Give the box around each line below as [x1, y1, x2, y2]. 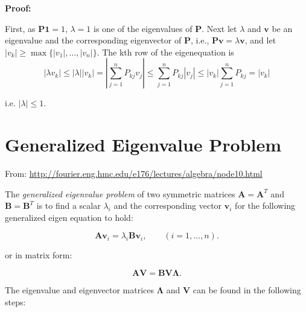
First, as [5, 22, 36, 34]
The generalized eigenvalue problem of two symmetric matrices [5, 187, 235, 200]
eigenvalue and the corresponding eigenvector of [5, 34, 182, 46]
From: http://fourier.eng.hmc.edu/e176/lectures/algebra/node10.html [5, 167, 263, 180]
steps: [5, 295, 26, 308]
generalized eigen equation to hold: [5, 211, 133, 223]
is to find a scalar [36, 199, 101, 212]
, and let [244, 34, 276, 46]
